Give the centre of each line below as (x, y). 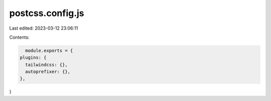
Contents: (19, 37)
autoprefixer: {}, (48, 72)
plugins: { (33, 58)
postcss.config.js (47, 13)
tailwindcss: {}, (46, 65)
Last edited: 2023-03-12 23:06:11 (44, 28)
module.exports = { (49, 51)
